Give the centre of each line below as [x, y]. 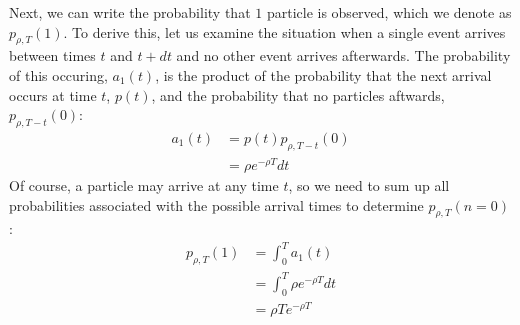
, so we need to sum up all [369, 184]
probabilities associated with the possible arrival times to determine [216, 204]
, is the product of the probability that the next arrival [323, 74]
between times [52, 55]
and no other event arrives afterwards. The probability [343, 55]
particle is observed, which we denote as [389, 12]
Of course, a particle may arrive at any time [144, 184]
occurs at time [53, 94]
